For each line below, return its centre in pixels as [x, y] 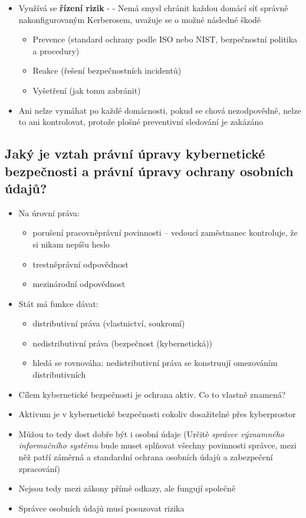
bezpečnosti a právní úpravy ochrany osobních [149, 171]
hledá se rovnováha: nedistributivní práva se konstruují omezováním [155, 363]
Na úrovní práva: [49, 212]
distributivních [59, 375]
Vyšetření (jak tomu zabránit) [87, 90]
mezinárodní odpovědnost [79, 284]
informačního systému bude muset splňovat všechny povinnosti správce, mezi [157, 445]
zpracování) [39, 468]
